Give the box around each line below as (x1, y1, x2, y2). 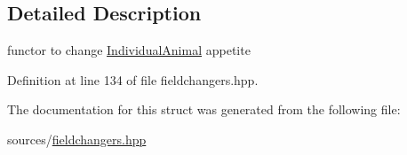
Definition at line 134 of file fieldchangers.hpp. (7, 70, 259, 89)
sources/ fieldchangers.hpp (7, 129, 147, 148)
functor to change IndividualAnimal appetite (7, 41, 251, 59)
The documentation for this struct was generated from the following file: (7, 100, 401, 119)
